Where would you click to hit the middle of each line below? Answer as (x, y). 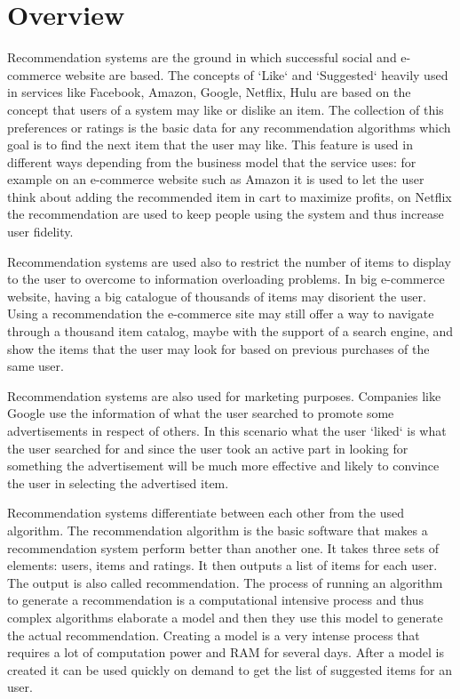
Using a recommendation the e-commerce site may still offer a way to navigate (221, 313)
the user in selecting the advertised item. (118, 482)
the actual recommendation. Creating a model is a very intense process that (214, 635)
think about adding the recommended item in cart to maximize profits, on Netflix (230, 196)
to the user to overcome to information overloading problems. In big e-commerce (226, 279)
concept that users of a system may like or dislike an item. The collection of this (226, 109)
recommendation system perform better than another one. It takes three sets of (223, 547)
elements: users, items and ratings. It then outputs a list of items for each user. (222, 565)
